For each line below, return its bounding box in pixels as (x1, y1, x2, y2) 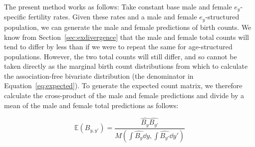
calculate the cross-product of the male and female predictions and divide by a (4, 90, 245, 101)
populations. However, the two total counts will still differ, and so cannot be (4, 51, 237, 61)
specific (4, 11, 26, 22)
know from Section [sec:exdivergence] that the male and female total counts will (4, 31, 249, 42)
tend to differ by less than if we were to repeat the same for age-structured (4, 41, 233, 52)
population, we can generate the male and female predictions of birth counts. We (4, 21, 252, 32)
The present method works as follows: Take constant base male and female (4, 1, 232, 11)
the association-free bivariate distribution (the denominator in (4, 70, 194, 81)
